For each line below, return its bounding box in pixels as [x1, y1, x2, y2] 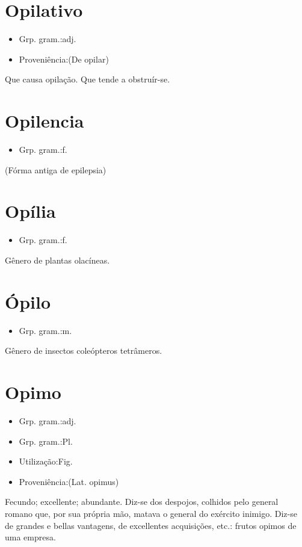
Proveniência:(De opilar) [19, 52, 109, 65]
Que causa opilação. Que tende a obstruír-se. [5, 73, 170, 85]
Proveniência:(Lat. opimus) [19, 475, 119, 487]
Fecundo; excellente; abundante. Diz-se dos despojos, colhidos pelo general [5, 495, 279, 508]
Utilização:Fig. [19, 455, 73, 468]
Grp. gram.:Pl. [19, 434, 73, 447]
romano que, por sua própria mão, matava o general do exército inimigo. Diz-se [5, 507, 297, 519]
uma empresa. [5, 531, 56, 543]
